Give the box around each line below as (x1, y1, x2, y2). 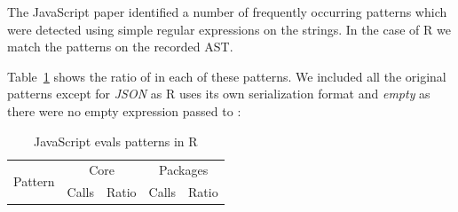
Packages (159, 161, 209, 179)
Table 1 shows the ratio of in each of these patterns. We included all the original (7, 67, 446, 85)
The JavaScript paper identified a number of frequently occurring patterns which (7, 3, 447, 20)
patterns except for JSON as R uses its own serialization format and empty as (7, 84, 430, 103)
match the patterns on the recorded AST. (7, 37, 233, 56)
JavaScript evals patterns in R (34, 131, 198, 150)
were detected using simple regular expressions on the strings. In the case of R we (7, 20, 451, 38)
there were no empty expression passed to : (7, 101, 241, 120)
